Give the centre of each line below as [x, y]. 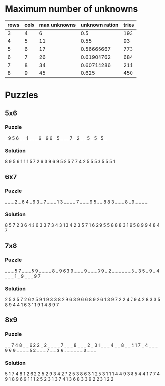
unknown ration [99, 25]
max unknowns [58, 25]
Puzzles [22, 95]
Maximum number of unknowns [72, 9]
